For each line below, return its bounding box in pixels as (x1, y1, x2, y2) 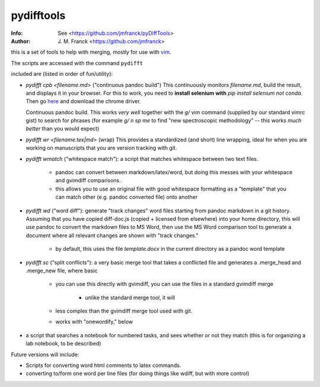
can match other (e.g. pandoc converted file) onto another (55, 193, 198, 201)
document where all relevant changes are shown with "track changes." (25, 231, 199, 239)
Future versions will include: (11, 351, 79, 358)
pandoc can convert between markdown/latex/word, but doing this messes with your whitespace (55, 169, 293, 176)
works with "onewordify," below (55, 318, 133, 325)
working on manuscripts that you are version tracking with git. (25, 144, 177, 151)
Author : (11, 37, 31, 44)
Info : (11, 30, 23, 37)
